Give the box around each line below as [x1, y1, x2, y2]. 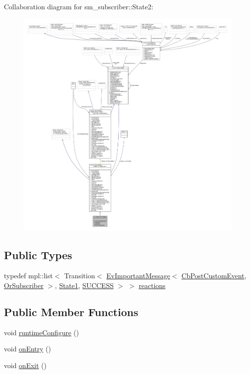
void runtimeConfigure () [4, 327, 79, 337]
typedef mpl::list [4, 270, 53, 281]
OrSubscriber [4, 280, 44, 290]
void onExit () [4, 360, 47, 370]
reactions [139, 280, 166, 290]
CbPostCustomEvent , [181, 270, 247, 281]
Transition [64, 270, 95, 281]
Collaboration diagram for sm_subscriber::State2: [4, 1, 153, 11]
